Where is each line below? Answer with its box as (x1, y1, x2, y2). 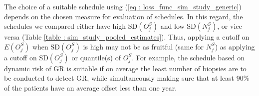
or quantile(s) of (71, 52, 121, 62)
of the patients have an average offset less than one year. (4, 82, 177, 93)
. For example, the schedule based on (132, 52, 245, 62)
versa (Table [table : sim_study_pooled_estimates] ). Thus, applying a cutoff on (4, 32, 250, 42)
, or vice (217, 21, 242, 31)
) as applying (215, 41, 255, 51)
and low (160, 21, 185, 31)
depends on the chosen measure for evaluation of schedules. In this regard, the (4, 11, 243, 21)
